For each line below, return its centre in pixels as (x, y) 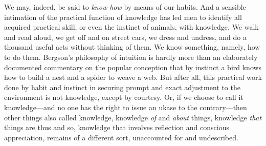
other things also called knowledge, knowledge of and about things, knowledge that (133, 117)
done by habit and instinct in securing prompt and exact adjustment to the (122, 87)
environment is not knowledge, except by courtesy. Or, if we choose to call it (124, 97)
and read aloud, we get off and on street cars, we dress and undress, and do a (125, 37)
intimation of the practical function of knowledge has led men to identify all (123, 17)
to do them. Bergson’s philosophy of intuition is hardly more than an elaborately (131, 57)
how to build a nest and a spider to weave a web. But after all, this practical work (133, 77)
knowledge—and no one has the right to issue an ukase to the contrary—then (126, 107)
